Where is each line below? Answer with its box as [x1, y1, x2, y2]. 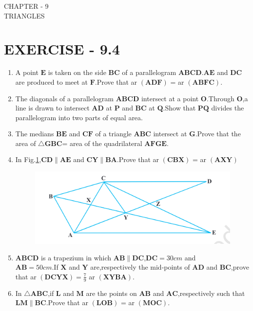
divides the [211, 103, 244, 113]
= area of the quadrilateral [62, 138, 142, 148]
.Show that [163, 103, 196, 113]
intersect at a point [141, 93, 199, 103]
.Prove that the [195, 128, 241, 139]
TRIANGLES [4, 10, 45, 20]
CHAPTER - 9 [4, 1, 49, 11]
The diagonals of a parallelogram [15, 93, 114, 103]
